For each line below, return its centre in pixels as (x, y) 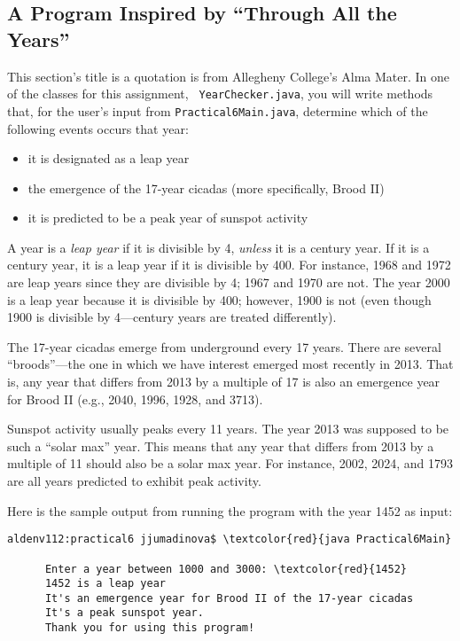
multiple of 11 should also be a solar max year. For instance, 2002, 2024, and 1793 (230, 463)
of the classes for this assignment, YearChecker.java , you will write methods (220, 94)
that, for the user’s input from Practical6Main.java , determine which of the (218, 110)
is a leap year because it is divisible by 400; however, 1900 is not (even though (219, 299)
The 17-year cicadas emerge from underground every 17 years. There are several (224, 346)
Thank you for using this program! (150, 628)
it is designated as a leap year (109, 158)
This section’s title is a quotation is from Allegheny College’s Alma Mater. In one (229, 76)
